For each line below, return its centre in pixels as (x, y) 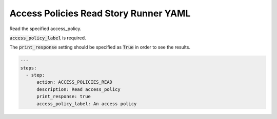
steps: (28, 68)
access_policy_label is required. (48, 38)
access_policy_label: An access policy (87, 104)
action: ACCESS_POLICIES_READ (75, 82)
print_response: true (64, 97)
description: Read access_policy (78, 89)
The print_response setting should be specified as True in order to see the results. (100, 47)
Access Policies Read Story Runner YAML (100, 13)
